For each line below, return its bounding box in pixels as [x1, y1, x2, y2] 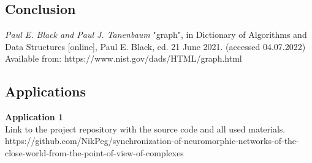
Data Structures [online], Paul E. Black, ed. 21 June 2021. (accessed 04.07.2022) [5, 40, 306, 53]
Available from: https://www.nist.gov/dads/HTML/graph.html [5, 52, 242, 65]
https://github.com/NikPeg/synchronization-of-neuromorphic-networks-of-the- [5, 134, 299, 147]
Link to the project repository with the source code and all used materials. [5, 122, 286, 135]
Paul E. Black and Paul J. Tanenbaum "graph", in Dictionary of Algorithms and [5, 28, 307, 41]
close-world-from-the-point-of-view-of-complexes [5, 146, 184, 159]
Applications [5, 82, 86, 101]
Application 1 [5, 110, 64, 123]
